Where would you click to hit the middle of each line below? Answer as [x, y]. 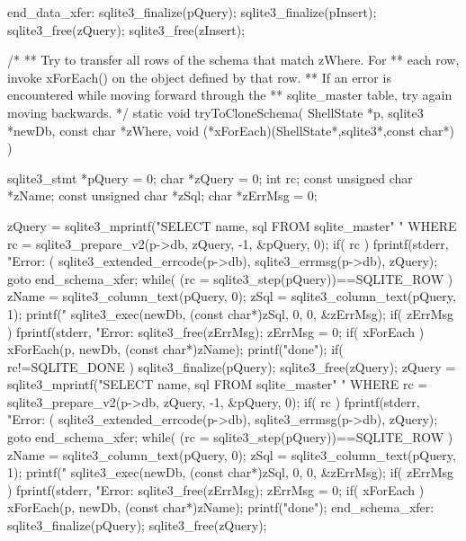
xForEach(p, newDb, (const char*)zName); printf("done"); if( [175, 349]
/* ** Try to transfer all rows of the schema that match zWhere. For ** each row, [233, 60]
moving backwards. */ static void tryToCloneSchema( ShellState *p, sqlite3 [215, 112]
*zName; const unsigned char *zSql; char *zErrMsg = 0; [162, 195]
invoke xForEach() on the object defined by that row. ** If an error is [199, 77]
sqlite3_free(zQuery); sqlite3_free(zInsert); [126, 29]
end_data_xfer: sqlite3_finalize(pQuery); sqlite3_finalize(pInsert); [192, 12]
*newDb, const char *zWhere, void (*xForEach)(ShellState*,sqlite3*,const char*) [231, 130]
